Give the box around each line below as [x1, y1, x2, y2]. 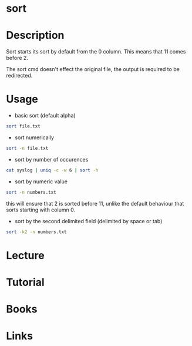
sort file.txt [6, 123, 41, 129]
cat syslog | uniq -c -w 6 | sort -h [6, 167, 99, 173]
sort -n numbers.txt [6, 189, 57, 195]
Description [6, 29, 65, 42]
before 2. [6, 55, 28, 62]
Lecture [6, 248, 45, 262]
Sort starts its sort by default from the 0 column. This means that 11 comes [6, 48, 186, 55]
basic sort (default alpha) [14, 112, 76, 119]
